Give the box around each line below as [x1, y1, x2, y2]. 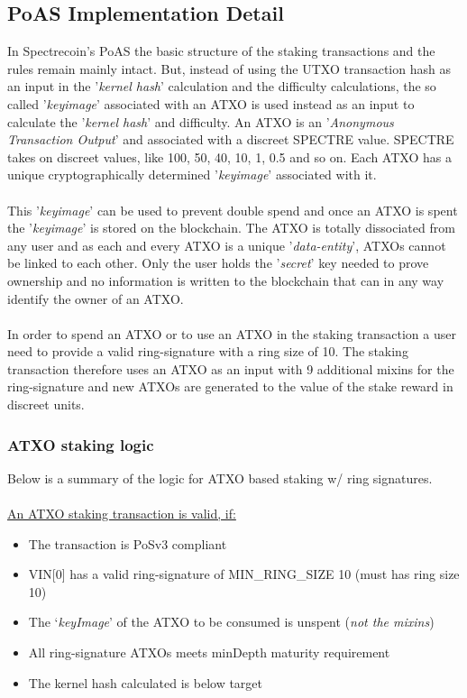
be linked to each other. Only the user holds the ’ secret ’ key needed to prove [7, 253, 429, 272]
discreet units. [7, 395, 85, 414]
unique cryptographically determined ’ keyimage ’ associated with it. [7, 165, 377, 184]
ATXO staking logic [7, 433, 154, 455]
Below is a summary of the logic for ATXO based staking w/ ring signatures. [7, 468, 433, 487]
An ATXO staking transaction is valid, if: [7, 504, 236, 523]
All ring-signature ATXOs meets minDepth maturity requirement [28, 643, 390, 662]
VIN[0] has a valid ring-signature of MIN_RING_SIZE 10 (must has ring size [28, 565, 460, 583]
